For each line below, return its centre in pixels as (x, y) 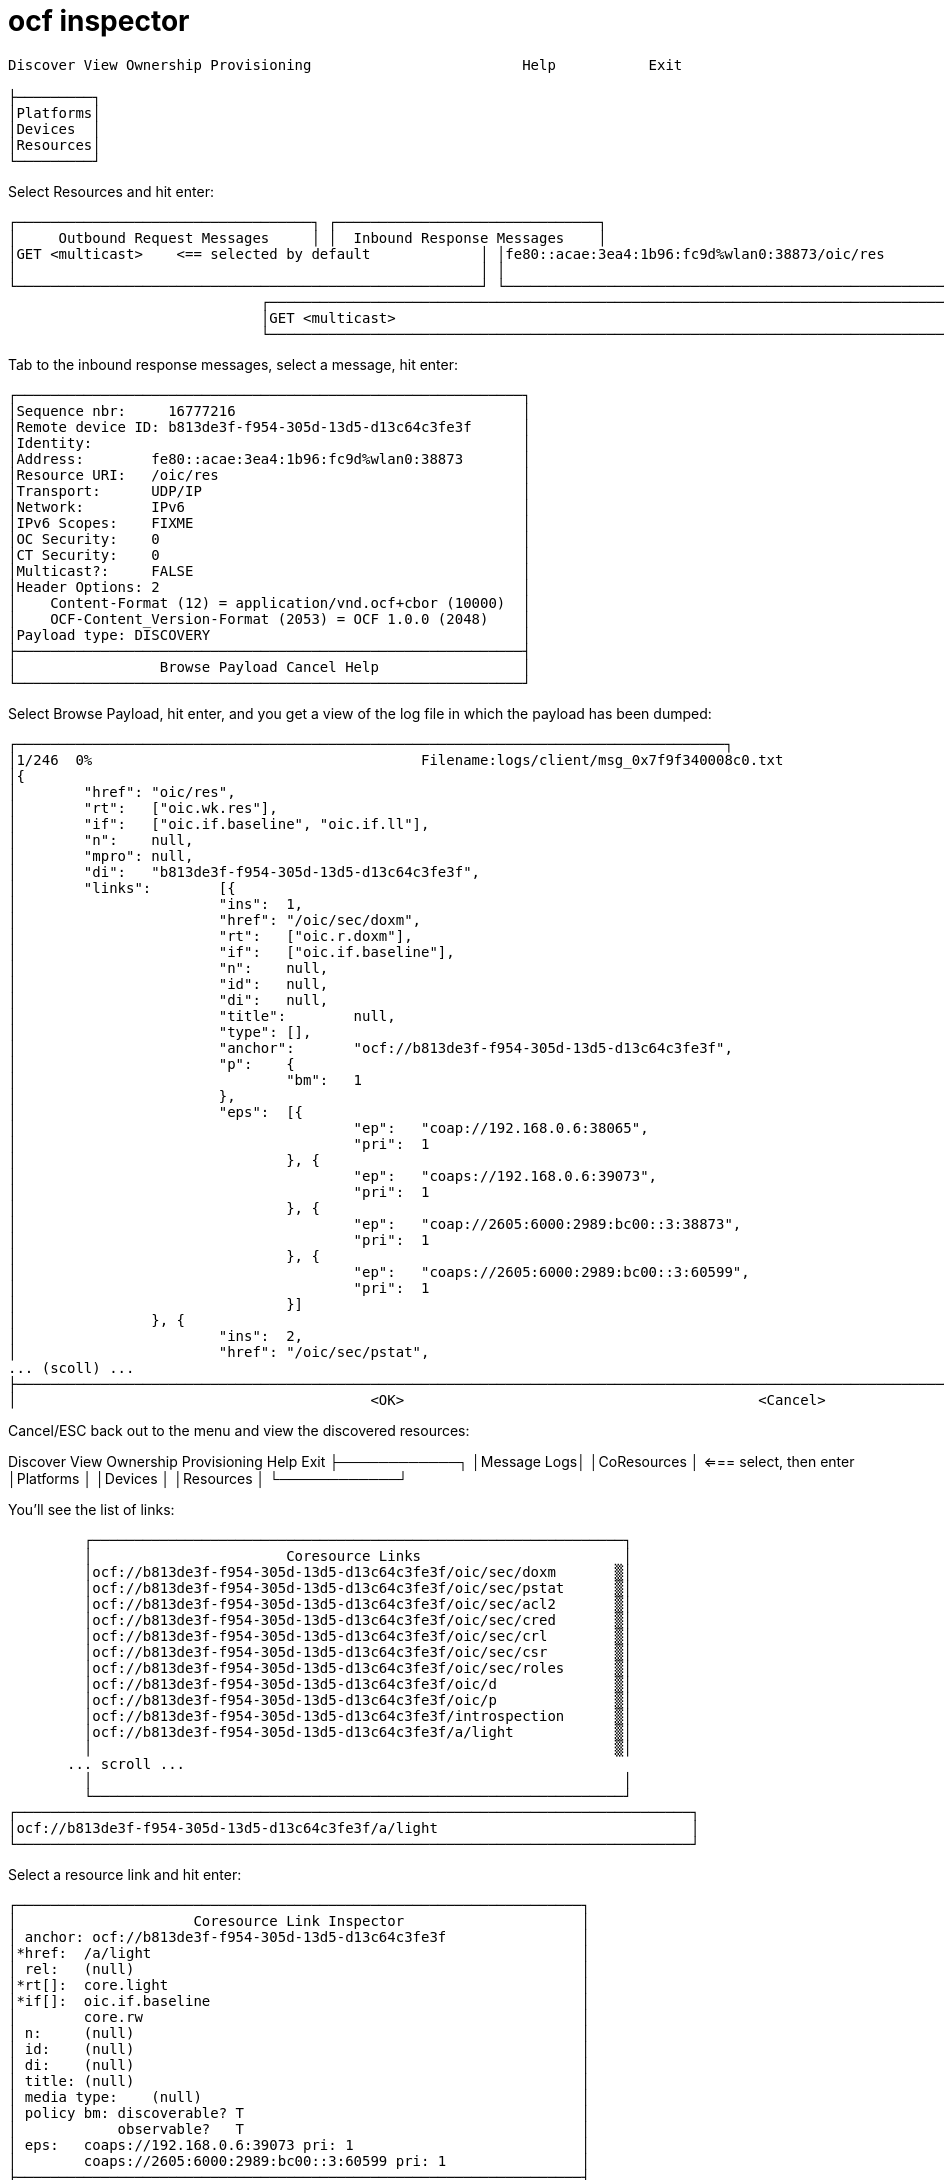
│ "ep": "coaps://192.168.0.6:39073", (333, 1175)
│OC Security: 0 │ (269, 538)
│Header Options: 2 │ (269, 586)
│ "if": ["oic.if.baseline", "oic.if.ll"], (219, 823)
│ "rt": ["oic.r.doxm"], (210, 935)
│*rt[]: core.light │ (299, 1984)
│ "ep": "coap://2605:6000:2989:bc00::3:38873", (375, 1223)
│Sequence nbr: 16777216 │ (269, 410)
